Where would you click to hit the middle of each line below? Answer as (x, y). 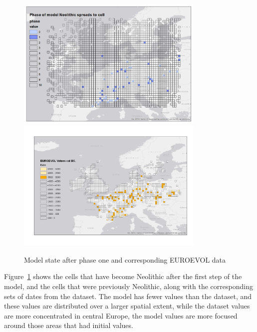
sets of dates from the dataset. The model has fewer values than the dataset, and (128, 296)
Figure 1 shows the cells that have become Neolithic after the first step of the (123, 276)
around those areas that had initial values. (69, 325)
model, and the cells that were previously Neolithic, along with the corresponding (128, 286)
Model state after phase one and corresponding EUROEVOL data (125, 259)
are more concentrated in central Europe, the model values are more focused (121, 315)
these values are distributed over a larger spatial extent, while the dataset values (127, 306)
